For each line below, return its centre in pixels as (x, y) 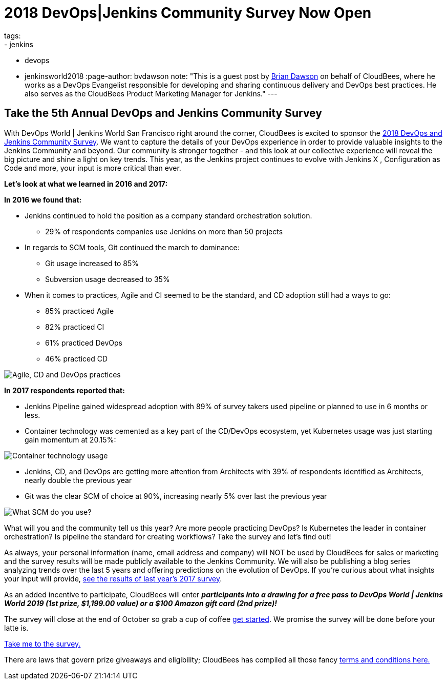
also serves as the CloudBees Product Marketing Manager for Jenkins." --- (151, 93)
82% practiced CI (75, 327)
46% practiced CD (77, 358)
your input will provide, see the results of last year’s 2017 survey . (113, 578)
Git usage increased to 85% (92, 263)
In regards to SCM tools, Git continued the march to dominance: (132, 247)
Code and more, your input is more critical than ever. (93, 168)
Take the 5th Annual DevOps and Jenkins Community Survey (163, 113)
